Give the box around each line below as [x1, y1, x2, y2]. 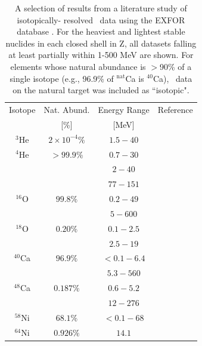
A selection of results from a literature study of [15, 2, 187, 14]
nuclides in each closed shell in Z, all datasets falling [5, 36, 197, 49]
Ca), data [153, 72, 192, 84]
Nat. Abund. [43, 103, 90, 115]
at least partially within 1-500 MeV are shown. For [8, 48, 194, 61]
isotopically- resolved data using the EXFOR [17, 13, 185, 26]
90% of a [159, 60, 192, 72]
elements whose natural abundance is [10, 60, 146, 72]
